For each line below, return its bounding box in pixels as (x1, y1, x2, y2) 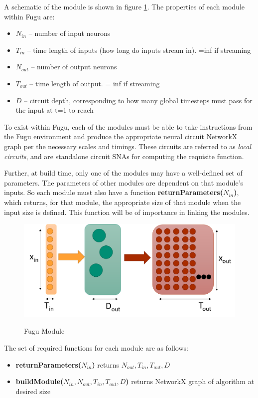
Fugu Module (24, 326, 65, 336)
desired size (15, 386, 51, 396)
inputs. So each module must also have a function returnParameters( (4, 187, 223, 198)
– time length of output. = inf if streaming (29, 78, 160, 88)
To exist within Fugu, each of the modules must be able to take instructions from (4, 121, 253, 132)
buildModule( (15, 376, 64, 387)
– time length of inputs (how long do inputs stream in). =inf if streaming (27, 44, 251, 55)
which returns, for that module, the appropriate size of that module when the (4, 197, 241, 207)
